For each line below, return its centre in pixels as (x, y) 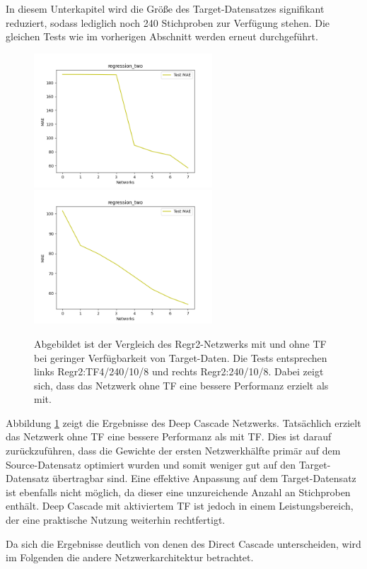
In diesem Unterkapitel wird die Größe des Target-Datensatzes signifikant (165, 8)
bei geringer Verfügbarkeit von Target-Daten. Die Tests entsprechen (181, 357)
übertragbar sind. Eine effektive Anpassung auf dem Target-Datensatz (204, 478)
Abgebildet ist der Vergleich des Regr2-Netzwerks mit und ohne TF (180, 343)
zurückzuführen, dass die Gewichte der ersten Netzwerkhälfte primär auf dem (173, 451)
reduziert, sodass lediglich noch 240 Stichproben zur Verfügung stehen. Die (168, 22)
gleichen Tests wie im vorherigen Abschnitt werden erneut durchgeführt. (162, 36)
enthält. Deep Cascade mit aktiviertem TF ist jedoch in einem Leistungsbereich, (180, 506)
